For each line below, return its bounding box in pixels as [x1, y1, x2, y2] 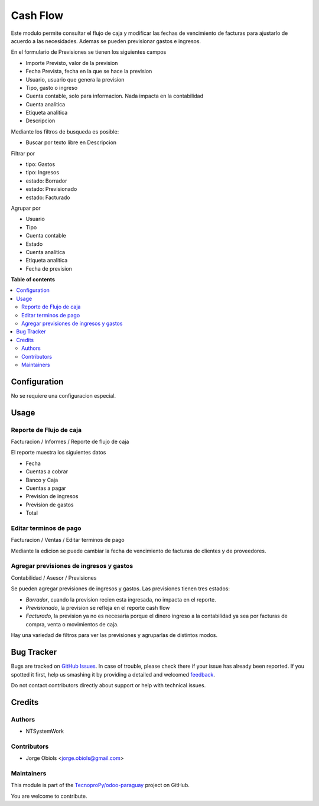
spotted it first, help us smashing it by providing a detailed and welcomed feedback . [11, 671, 216, 678]
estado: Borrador [25, 177, 67, 184]
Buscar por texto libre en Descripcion [25, 139, 117, 146]
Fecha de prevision [25, 265, 72, 272]
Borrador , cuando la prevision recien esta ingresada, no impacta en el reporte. [25, 596, 217, 603]
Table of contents [11, 276, 56, 283]
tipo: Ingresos [25, 169, 59, 176]
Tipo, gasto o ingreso [25, 84, 78, 91]
